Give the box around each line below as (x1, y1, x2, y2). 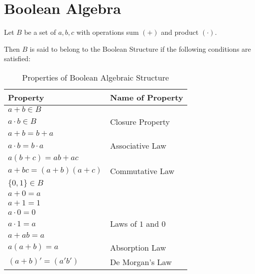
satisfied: (4, 53, 31, 64)
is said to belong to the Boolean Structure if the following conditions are (29, 43, 251, 54)
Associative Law (110, 139, 166, 151)
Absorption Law (110, 241, 166, 253)
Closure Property (110, 115, 170, 127)
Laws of (110, 217, 137, 229)
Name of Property (110, 91, 183, 103)
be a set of (24, 27, 56, 37)
